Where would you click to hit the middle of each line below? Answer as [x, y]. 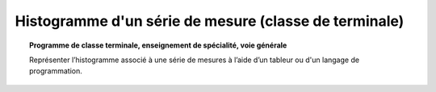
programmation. [56, 71]
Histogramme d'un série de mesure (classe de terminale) [210, 21]
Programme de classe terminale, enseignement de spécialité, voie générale [158, 45]
